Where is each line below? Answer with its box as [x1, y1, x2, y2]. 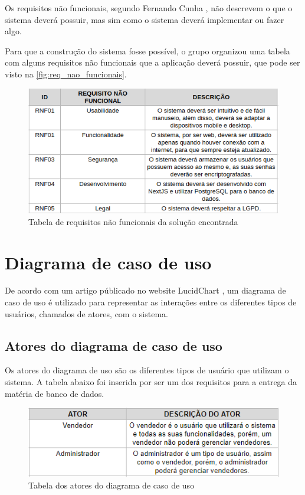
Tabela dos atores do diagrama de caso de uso [28, 478, 195, 491]
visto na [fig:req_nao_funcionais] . [5, 67, 127, 80]
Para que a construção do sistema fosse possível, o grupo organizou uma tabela [5, 44, 290, 57]
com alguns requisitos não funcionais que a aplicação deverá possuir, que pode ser [5, 56, 300, 69]
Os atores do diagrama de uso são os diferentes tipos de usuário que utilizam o [5, 364, 289, 376]
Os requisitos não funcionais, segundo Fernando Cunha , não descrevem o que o [5, 2, 293, 14]
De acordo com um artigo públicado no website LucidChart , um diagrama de [5, 284, 286, 297]
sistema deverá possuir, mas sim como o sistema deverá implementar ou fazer [5, 13, 284, 25]
